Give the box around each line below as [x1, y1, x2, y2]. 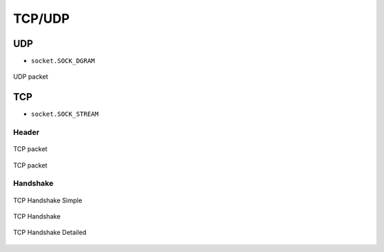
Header [13, 128, 40, 138]
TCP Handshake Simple [13, 196, 82, 204]
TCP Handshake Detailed [13, 228, 87, 237]
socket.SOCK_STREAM [31, 110, 99, 119]
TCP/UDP [13, 11, 70, 26]
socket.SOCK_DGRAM [31, 57, 95, 65]
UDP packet [13, 72, 49, 81]
